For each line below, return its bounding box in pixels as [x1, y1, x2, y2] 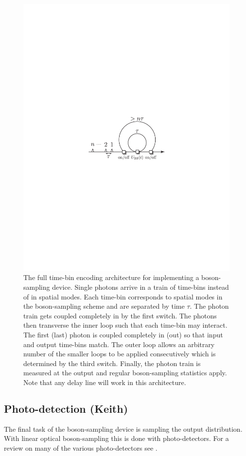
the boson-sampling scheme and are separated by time [23, 301, 185, 311]
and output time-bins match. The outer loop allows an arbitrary [23, 339, 215, 349]
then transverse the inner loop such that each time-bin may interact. [23, 320, 228, 330]
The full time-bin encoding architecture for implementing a [23, 272, 199, 282]
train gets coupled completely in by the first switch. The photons [23, 310, 217, 320]
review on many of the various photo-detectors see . [4, 443, 158, 453]
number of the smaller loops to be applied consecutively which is [23, 349, 216, 359]
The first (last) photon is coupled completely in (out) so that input [23, 330, 223, 340]
